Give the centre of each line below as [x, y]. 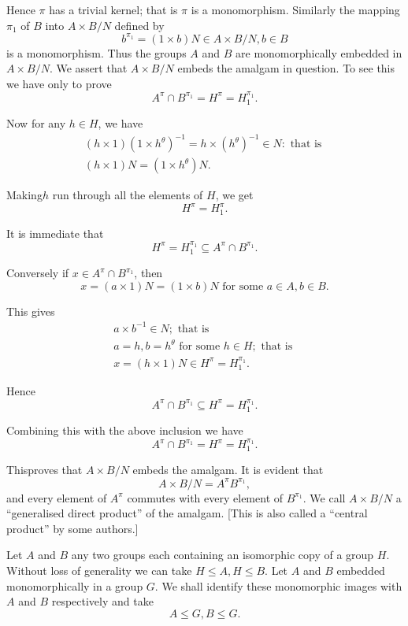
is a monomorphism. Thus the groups [96, 52]
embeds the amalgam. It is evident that [228, 470]
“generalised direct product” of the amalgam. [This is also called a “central [187, 513]
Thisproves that [45, 470]
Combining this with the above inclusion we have [125, 430]
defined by [139, 25]
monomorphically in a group [75, 585]
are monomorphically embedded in [319, 52]
